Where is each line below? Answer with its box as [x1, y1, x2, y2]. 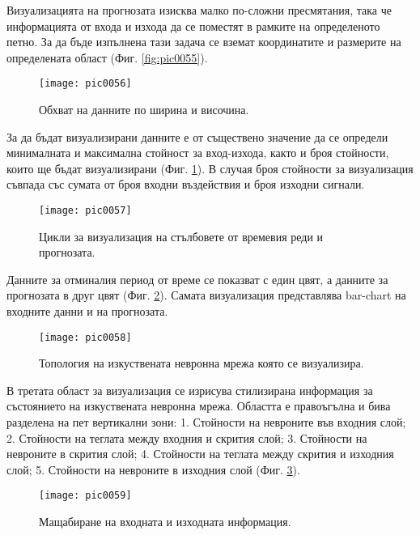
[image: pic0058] [39, 331, 132, 343]
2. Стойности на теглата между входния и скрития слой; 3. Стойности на [6, 429, 367, 446]
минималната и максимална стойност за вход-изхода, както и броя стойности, [6, 144, 389, 161]
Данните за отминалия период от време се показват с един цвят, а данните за [6, 270, 388, 287]
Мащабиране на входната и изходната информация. [39, 513, 291, 530]
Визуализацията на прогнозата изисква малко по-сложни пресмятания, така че [6, 2, 392, 18]
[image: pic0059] [39, 490, 132, 502]
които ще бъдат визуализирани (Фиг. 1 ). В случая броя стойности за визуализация [6, 159, 414, 176]
